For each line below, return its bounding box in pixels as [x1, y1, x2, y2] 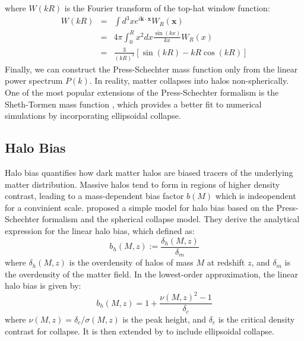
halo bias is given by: [5, 279, 81, 292]
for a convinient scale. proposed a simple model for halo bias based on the [5, 201, 274, 213]
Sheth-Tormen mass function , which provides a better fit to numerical [5, 97, 262, 110]
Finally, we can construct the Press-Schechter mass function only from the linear [5, 62, 298, 75]
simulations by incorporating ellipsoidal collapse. [5, 109, 181, 122]
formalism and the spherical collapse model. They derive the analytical [42, 213, 300, 225]
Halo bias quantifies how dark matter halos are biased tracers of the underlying [5, 166, 293, 179]
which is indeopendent [215, 190, 296, 202]
